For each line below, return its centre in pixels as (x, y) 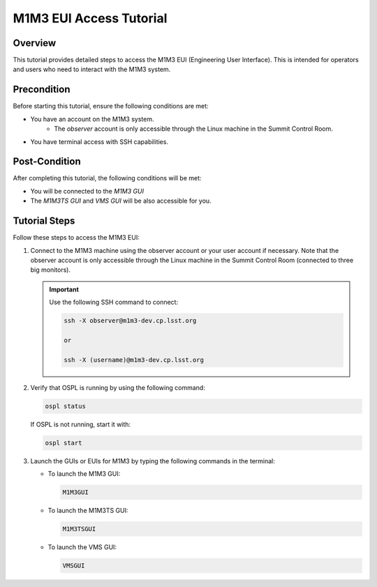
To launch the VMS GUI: (82, 547)
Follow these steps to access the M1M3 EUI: (76, 238)
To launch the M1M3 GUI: (84, 473)
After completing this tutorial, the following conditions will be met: (107, 178)
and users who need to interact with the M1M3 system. (92, 69)
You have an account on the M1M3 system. (92, 119)
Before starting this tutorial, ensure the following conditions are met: (111, 106)
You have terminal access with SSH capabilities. (99, 142)
